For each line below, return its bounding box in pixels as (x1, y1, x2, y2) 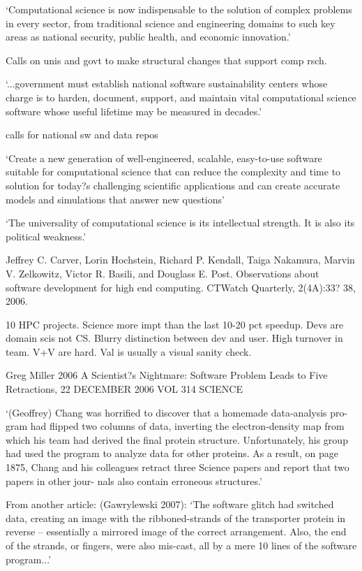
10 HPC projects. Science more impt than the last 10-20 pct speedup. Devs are (6, 317, 344, 331)
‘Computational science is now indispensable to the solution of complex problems (6, 2, 352, 16)
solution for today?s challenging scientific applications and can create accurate (6, 178, 340, 192)
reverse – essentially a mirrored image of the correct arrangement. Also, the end (6, 524, 347, 539)
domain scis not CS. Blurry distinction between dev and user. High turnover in (6, 331, 343, 345)
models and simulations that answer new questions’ (6, 191, 225, 206)
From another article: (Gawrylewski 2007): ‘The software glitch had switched (6, 497, 334, 512)
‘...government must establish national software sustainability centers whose (6, 76, 328, 91)
